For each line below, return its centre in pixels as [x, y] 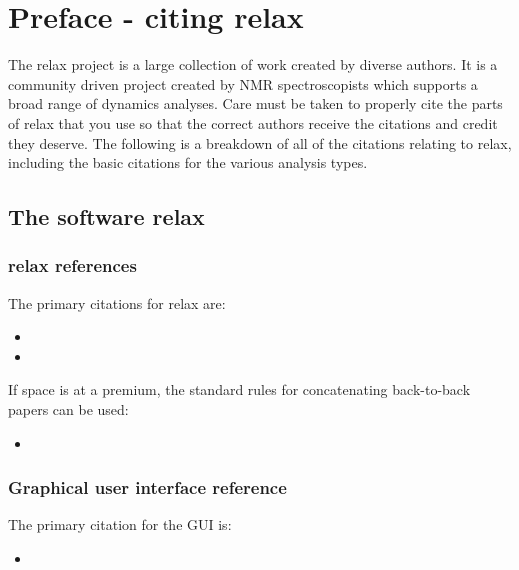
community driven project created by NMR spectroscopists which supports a [243, 83]
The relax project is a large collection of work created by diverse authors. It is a [253, 64]
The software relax [106, 216]
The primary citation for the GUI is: [120, 524]
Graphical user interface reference [147, 487]
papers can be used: [68, 409]
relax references [72, 265]
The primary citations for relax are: [117, 302]
